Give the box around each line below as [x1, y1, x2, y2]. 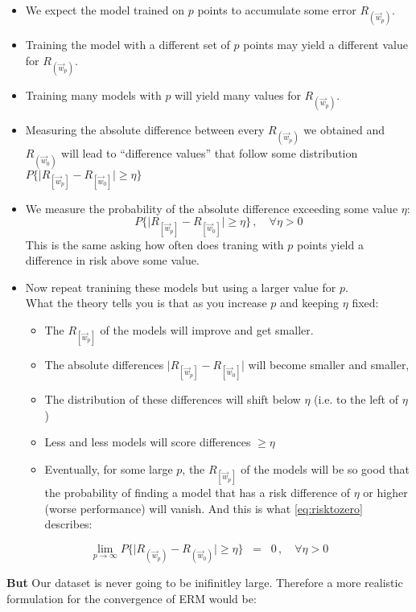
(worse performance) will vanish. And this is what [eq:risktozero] [44, 499, 363, 516]
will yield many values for [175, 86, 301, 103]
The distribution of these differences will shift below [44, 391, 301, 408]
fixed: [352, 294, 379, 311]
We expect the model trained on [25, 2, 185, 18]
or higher [363, 484, 408, 501]
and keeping [279, 294, 340, 311]
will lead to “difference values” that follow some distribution [61, 145, 358, 162]
